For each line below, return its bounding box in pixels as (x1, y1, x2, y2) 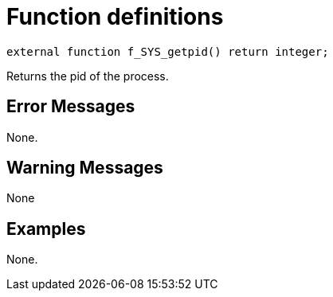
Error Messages (6, 96, 135, 117)
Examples (6, 218, 86, 239)
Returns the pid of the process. (6, 68, 169, 83)
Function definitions (6, 3, 224, 30)
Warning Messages (6, 158, 163, 178)
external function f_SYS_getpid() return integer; (6, 45, 329, 58)
